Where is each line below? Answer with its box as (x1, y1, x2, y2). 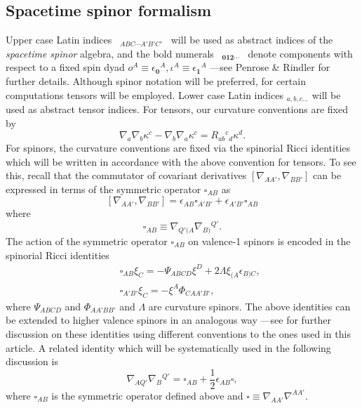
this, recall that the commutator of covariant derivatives (6, 168, 247, 183)
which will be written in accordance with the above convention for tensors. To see (6, 154, 356, 169)
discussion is (6, 354, 58, 369)
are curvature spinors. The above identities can (148, 298, 351, 313)
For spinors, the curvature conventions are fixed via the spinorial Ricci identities (6, 140, 351, 155)
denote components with (248, 46, 353, 60)
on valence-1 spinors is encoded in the (188, 233, 351, 248)
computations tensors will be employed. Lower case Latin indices (6, 87, 283, 102)
